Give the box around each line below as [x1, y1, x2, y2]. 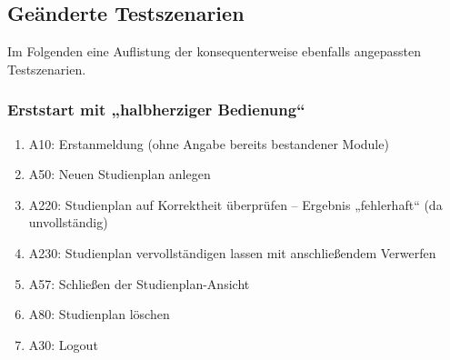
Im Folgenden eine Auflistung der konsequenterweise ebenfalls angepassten [7, 42, 421, 61]
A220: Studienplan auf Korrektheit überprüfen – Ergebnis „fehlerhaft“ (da [28, 195, 443, 214]
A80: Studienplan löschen [28, 305, 170, 324]
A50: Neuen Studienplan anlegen [28, 165, 211, 184]
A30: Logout [28, 335, 98, 354]
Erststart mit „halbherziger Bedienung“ [7, 98, 305, 121]
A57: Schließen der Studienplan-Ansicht [28, 274, 250, 293]
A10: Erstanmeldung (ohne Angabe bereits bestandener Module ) [28, 134, 389, 153]
